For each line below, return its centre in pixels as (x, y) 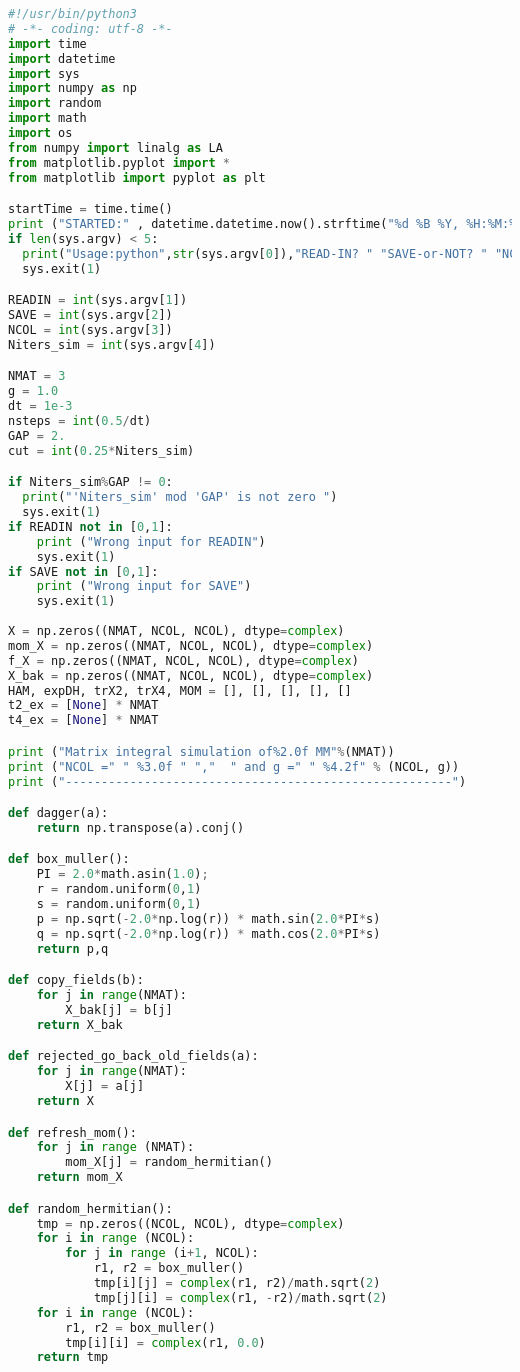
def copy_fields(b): (76, 980)
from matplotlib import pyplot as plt (137, 177)
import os (40, 133)
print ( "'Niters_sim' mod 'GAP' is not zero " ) (180, 497)
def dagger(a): (58, 813)
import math (47, 118)
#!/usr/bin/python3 (72, 14)
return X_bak (79, 1024)
